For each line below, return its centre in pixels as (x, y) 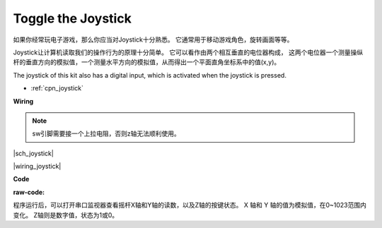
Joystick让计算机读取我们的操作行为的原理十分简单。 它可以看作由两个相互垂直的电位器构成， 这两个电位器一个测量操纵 (188, 52)
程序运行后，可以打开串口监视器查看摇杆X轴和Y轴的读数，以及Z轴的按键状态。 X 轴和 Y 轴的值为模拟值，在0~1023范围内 (190, 205)
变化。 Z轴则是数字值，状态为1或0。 (66, 215)
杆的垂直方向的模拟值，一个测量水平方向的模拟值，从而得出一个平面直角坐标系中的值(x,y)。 (147, 62)
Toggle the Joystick (73, 18)
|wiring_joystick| (37, 167)
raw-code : (29, 192)
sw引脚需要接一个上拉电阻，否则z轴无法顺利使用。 (106, 133)
